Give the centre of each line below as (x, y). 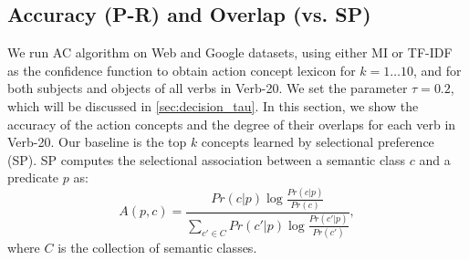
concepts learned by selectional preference (318, 142)
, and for (437, 70)
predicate (33, 177)
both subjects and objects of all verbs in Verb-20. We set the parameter (208, 88)
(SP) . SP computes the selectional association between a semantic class (207, 159)
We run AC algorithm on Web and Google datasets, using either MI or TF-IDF (230, 52)
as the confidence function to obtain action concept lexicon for (182, 70)
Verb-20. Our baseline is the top (97, 142)
